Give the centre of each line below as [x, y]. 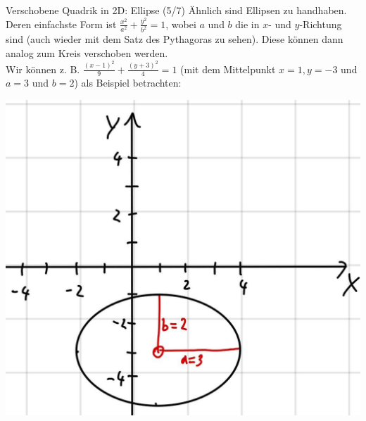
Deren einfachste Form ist [61, 24]
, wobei [181, 24]
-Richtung [321, 24]
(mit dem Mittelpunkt [228, 69]
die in [247, 24]
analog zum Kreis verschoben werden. [87, 53]
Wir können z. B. [43, 69]
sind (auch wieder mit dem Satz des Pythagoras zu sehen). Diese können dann [175, 39]
